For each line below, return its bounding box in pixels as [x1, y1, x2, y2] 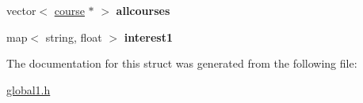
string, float [45, 28, 102, 45]
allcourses [116, 2, 170, 18]
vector [6, 2, 36, 18]
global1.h [6, 81, 51, 97]
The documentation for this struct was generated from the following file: [6, 55, 357, 72]
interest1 [124, 28, 173, 45]
